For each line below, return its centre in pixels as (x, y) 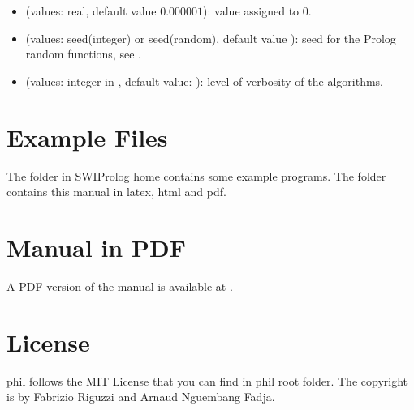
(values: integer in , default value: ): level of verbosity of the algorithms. (204, 81)
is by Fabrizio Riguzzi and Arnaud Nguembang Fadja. (141, 397)
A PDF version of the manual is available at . (120, 286)
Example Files (87, 137)
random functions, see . (83, 54)
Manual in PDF (96, 247)
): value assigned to (251, 11)
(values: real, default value (91, 11)
